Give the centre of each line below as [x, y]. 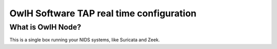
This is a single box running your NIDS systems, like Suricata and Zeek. [85, 40]
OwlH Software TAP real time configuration [103, 13]
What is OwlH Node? [45, 27]
